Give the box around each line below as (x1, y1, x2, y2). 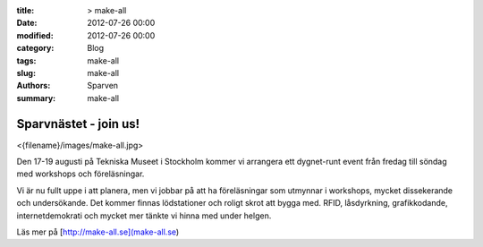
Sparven (87, 81, 119, 91)
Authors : (16, 81, 51, 91)
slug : (16, 67, 36, 78)
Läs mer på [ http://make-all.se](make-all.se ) (16, 226, 180, 237)
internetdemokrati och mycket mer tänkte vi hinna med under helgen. (16, 210, 272, 221)
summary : (16, 92, 56, 103)
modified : (16, 30, 54, 40)
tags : (16, 55, 37, 66)
